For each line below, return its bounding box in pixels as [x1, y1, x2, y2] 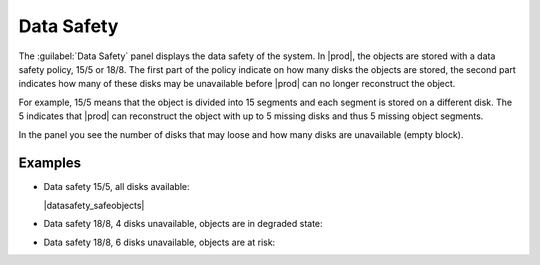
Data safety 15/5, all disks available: [43, 181, 190, 193]
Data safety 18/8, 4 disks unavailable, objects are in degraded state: [43, 218, 324, 230]
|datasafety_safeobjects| [43, 199, 145, 211]
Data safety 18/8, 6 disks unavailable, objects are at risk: [43, 236, 276, 248]
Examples [18, 155, 82, 172]
